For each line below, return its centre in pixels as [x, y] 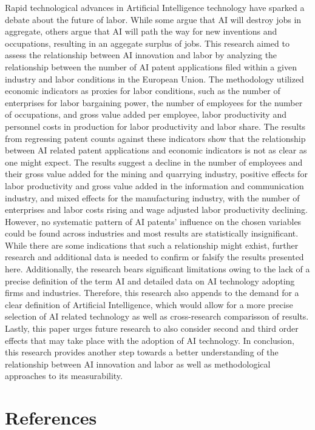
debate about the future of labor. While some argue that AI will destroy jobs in [153, 19]
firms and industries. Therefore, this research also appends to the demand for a [152, 293]
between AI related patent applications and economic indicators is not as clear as [156, 150]
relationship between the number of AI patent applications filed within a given [151, 66]
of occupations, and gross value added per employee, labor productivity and [146, 114]
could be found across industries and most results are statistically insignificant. [152, 233]
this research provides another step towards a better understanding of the [142, 352]
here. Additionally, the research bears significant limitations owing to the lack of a [157, 269]
